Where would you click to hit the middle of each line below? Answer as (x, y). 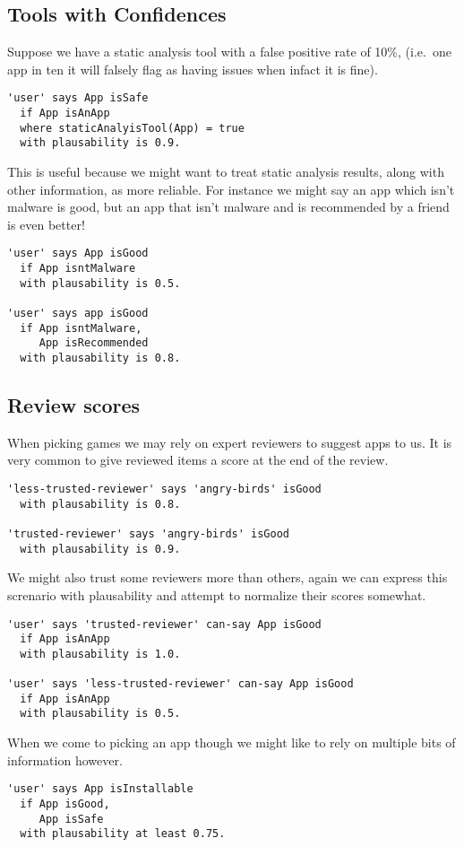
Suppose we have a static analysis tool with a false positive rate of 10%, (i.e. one (229, 52)
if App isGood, (65, 803)
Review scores (74, 405)
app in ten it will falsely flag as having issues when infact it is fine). (193, 69)
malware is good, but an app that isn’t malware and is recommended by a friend (228, 207)
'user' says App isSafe (78, 98)
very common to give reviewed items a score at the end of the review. (198, 460)
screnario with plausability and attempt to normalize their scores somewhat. (217, 594)
